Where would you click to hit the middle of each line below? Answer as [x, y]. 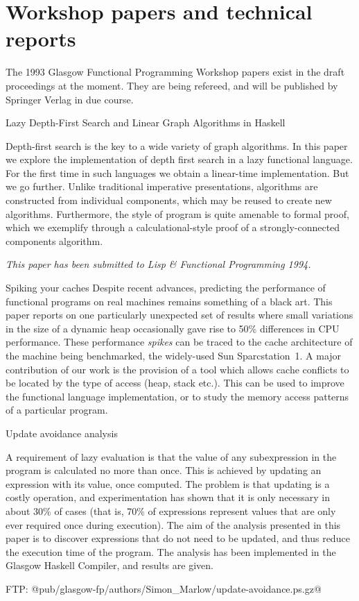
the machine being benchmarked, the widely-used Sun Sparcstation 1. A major [174, 355]
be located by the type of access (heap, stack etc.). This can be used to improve [175, 383]
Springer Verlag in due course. [70, 99]
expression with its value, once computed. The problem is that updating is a [168, 483]
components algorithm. [54, 240]
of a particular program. [57, 410]
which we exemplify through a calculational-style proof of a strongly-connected [173, 227]
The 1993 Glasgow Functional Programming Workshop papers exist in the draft [175, 72]
